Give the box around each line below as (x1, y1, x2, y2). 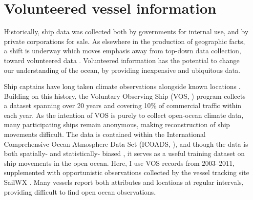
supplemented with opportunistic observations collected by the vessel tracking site (4, 167, 249, 178)
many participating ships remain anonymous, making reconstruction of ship (4, 119, 230, 130)
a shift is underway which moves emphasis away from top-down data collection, (4, 45, 241, 56)
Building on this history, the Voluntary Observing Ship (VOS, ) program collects (4, 90, 246, 101)
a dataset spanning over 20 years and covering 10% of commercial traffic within (4, 100, 242, 111)
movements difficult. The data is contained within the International (4, 129, 206, 139)
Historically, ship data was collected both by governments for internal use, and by (4, 26, 249, 37)
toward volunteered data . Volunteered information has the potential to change (4, 55, 240, 65)
